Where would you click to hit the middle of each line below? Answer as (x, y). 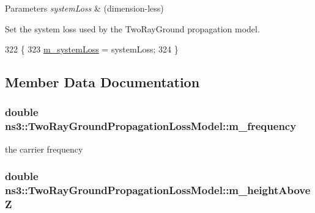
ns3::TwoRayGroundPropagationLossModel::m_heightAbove (158, 190)
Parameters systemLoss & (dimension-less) (84, 8)
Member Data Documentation (102, 82)
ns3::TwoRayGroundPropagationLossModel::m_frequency (151, 126)
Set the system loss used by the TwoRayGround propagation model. (132, 28)
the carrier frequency (44, 149)
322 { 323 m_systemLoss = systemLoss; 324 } (92, 49)
